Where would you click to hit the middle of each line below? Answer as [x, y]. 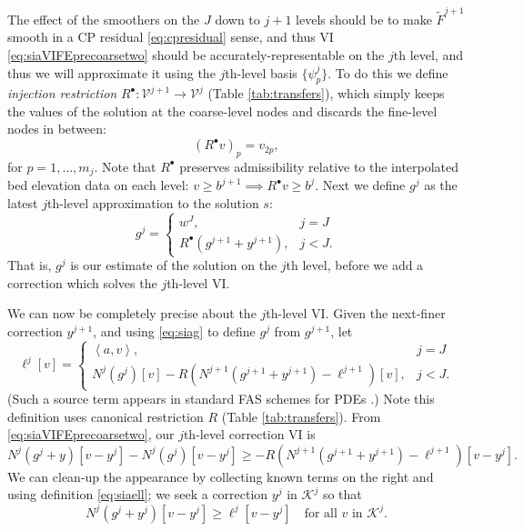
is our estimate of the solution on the [174, 265]
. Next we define [360, 185]
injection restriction [62, 93]
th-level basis [261, 72]
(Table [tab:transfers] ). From [301, 416]
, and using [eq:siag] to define [174, 331]
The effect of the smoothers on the [104, 19]
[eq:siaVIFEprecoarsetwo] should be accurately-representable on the [196, 54]
